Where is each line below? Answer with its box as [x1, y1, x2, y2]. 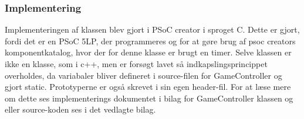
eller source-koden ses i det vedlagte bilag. [5, 103, 156, 116]
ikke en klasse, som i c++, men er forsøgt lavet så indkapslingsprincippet [5, 58, 268, 69]
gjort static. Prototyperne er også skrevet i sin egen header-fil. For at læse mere [5, 80, 291, 93]
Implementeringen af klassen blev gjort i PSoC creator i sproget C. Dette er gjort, [5, 23, 300, 36]
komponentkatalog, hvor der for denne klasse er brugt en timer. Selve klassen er [5, 46, 292, 58]
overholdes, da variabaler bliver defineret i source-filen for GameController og [5, 69, 282, 81]
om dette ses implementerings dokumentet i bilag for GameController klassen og [5, 92, 293, 104]
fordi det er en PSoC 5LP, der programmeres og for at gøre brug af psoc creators [5, 34, 296, 47]
